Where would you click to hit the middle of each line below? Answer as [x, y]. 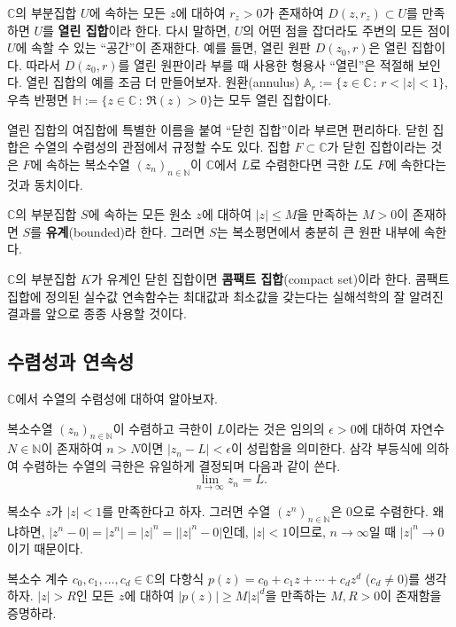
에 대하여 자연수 [401, 428]
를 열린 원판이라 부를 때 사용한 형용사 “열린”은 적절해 [266, 64]
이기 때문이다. [45, 549]
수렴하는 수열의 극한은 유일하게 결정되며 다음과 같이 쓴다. [182, 465]
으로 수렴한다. [390, 510]
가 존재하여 [293, 12]
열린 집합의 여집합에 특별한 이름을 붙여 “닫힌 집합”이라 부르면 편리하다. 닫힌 [218, 129]
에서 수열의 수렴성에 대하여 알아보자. [116, 398]
